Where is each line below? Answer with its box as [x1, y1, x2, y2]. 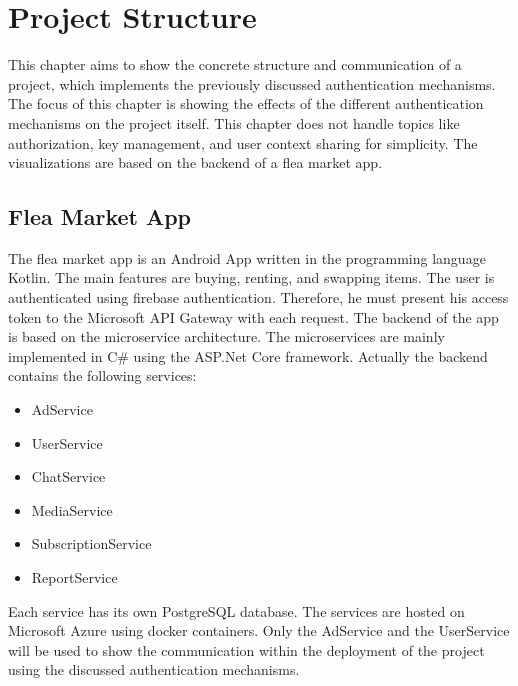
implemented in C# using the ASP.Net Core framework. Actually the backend [8, 345, 488, 366]
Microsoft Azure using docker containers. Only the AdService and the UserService [8, 620, 510, 641]
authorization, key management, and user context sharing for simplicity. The [8, 132, 478, 153]
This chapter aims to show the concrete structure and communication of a [8, 54, 462, 75]
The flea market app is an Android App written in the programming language [8, 247, 486, 268]
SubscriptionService [31, 533, 152, 554]
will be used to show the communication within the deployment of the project [8, 639, 485, 660]
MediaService [31, 499, 113, 520]
